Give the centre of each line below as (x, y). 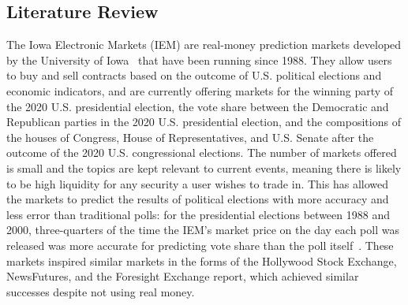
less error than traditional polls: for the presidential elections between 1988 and (198, 214)
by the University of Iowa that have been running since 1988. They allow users (199, 60)
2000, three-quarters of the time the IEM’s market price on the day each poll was (203, 230)
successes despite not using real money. (101, 291)
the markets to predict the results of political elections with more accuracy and (198, 199)
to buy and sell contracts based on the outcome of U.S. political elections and (194, 75)
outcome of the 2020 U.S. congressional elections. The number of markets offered (202, 152)
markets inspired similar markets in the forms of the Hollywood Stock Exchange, (202, 260)
